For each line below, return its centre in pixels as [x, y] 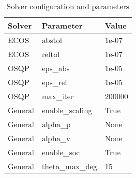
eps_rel [54, 82]
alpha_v [56, 138]
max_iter [58, 96]
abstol [52, 40]
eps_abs [56, 68]
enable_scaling [67, 110]
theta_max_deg [69, 166]
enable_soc [61, 152]
